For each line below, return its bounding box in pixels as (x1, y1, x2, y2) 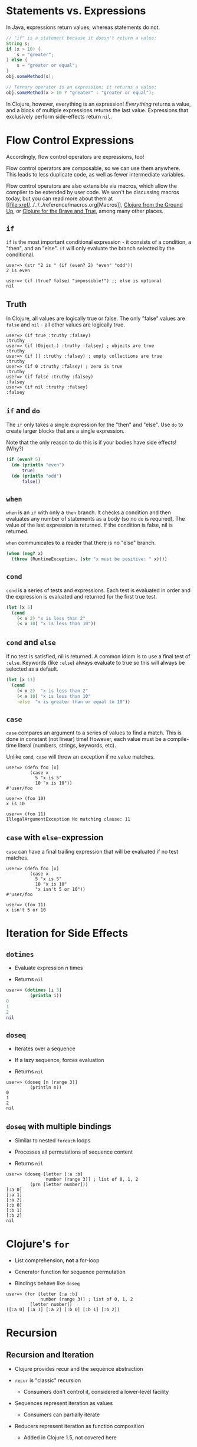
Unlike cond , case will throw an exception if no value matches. (6, 753, 155, 760)
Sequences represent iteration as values (14, 1399, 113, 1406)
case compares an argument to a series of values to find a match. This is (6, 729, 182, 736)
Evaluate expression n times (14, 964, 83, 972)
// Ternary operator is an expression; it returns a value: (6, 84, 157, 90)
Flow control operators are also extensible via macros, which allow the (6, 182, 177, 190)
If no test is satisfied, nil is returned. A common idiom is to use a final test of (6, 653, 191, 660)
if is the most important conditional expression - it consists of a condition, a (6, 239, 192, 246)
